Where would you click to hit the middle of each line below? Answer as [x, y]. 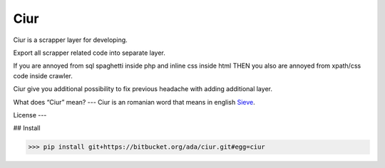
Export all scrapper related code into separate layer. [89, 53]
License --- [30, 115]
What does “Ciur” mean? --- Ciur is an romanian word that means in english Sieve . [134, 102]
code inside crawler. [43, 75]
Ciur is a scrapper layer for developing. [70, 40]
